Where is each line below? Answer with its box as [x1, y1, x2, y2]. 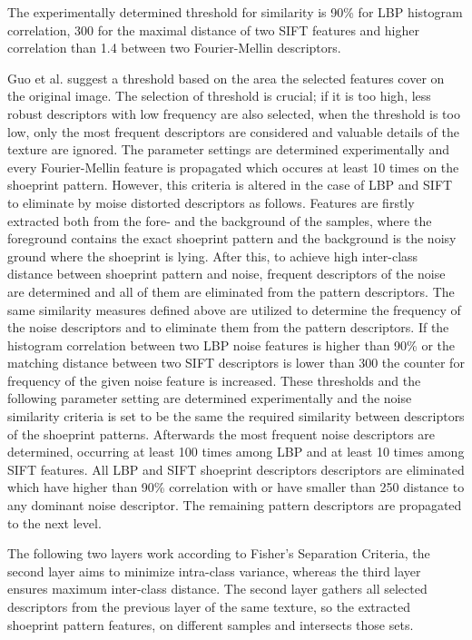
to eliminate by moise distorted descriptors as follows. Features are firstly [7, 192, 415, 212]
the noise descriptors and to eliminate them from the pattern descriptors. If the [7, 318, 449, 337]
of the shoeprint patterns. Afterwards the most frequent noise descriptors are [7, 424, 436, 443]
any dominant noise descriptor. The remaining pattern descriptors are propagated [7, 496, 462, 515]
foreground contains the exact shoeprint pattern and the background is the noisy [7, 229, 457, 248]
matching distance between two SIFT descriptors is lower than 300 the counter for [7, 353, 465, 372]
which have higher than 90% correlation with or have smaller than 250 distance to [7, 478, 465, 497]
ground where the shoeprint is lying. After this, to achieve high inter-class [7, 246, 418, 265]
